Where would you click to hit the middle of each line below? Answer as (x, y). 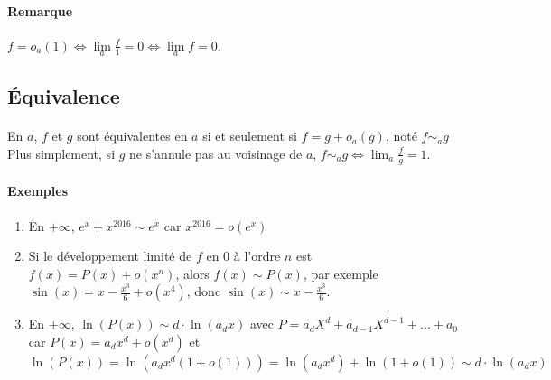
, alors (192, 273)
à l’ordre (257, 256)
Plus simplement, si (61, 153)
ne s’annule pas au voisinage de (216, 153)
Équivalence (64, 96)
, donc (204, 291)
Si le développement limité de (110, 256)
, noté (401, 136)
